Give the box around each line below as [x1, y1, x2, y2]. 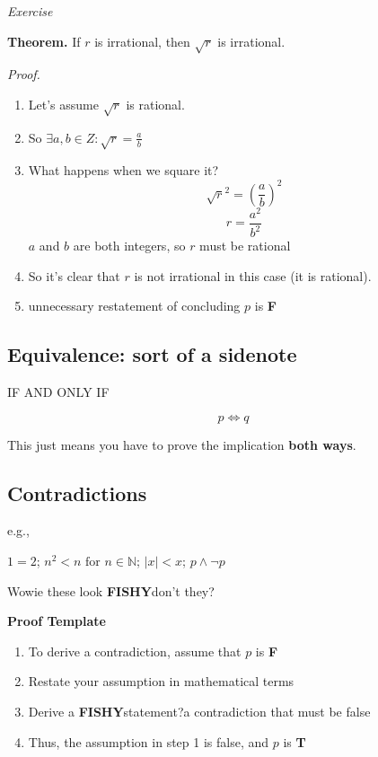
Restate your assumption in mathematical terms [28, 672, 294, 691]
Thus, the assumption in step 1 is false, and [28, 732, 269, 751]
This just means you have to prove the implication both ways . [7, 435, 356, 453]
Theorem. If [7, 31, 81, 50]
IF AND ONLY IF [7, 383, 110, 401]
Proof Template [7, 612, 106, 630]
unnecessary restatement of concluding [28, 296, 241, 315]
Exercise [7, 2, 53, 20]
